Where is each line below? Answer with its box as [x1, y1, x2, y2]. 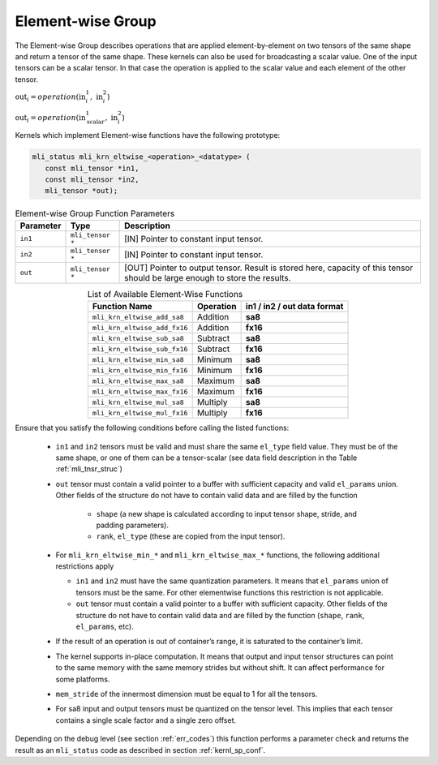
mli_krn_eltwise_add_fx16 [92, 323, 188, 332]
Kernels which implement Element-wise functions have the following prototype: [15, 131, 281, 140]
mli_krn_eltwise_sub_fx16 [92, 345, 188, 353]
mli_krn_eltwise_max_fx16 [92, 387, 188, 396]
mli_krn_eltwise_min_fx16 [92, 366, 188, 375]
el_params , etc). [75, 621, 134, 632]
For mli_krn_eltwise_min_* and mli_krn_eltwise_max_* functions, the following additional [55, 550, 380, 560]
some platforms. [55, 674, 110, 684]
